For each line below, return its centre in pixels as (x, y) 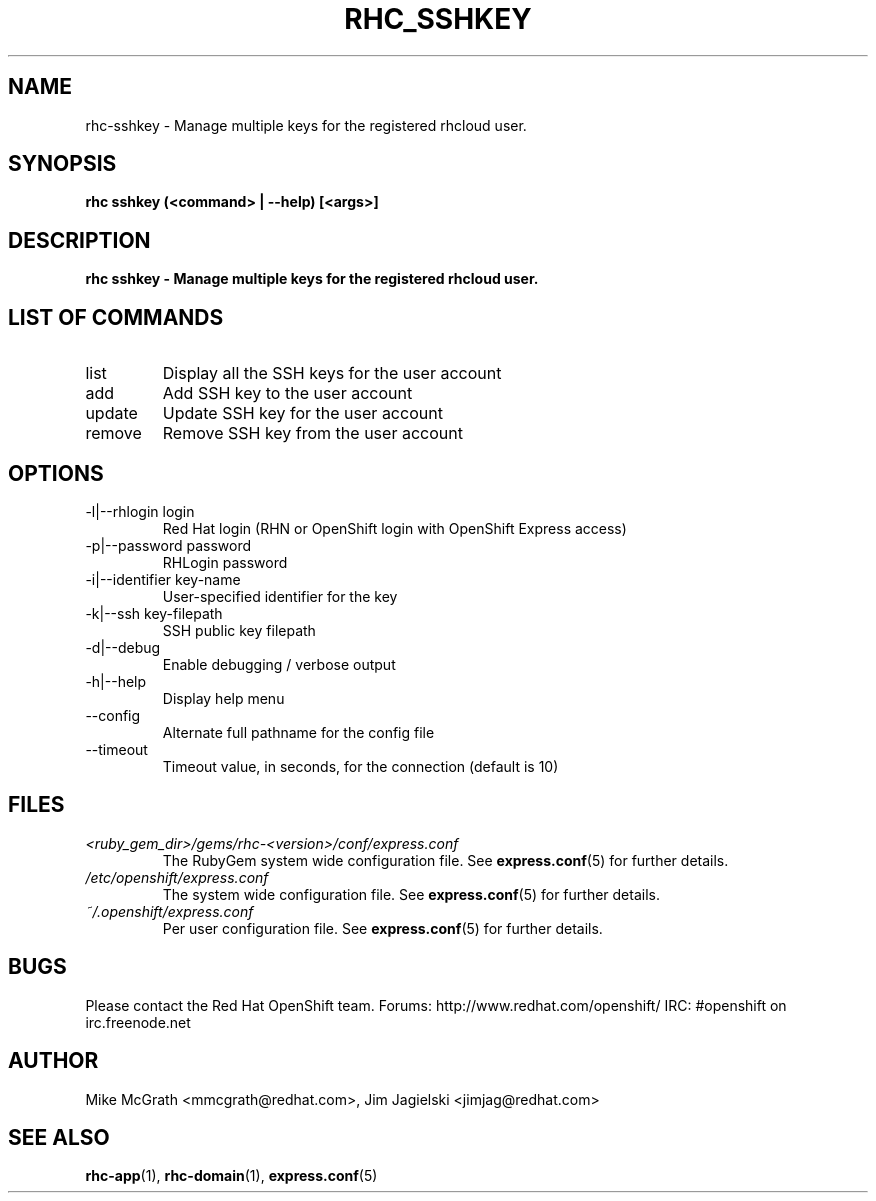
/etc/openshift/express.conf (177, 877)
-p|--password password (168, 545)
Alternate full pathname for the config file (298, 732)
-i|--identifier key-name (163, 579)
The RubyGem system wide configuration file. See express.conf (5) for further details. (445, 860)
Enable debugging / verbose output (279, 664)
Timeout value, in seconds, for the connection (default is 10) (360, 766)
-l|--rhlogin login (140, 511)
